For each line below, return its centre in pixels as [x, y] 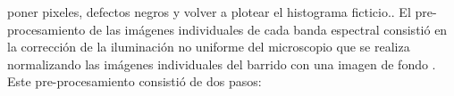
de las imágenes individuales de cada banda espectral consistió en [268, 29]
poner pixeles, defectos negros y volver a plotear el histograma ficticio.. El [209, 12]
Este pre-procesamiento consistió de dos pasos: [135, 81]
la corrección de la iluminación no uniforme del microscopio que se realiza [209, 47]
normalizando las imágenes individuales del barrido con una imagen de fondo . [222, 64]
